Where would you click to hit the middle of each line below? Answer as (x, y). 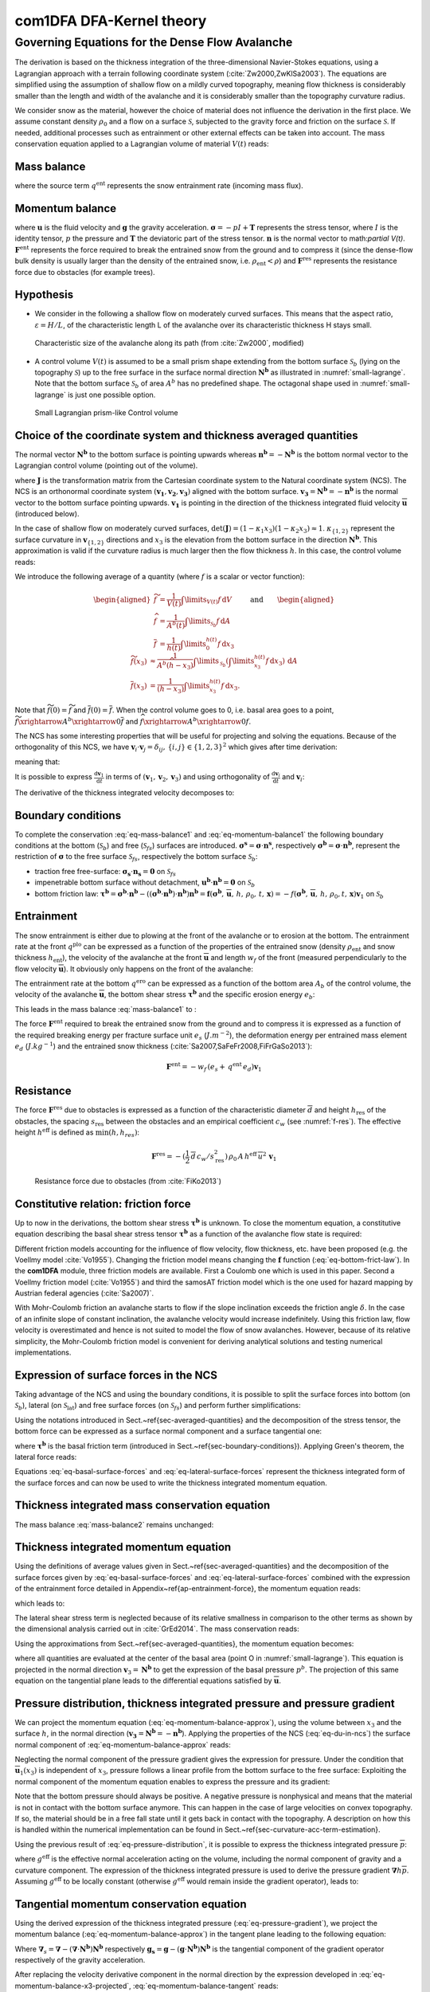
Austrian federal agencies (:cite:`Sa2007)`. (84, 1293)
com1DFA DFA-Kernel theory (111, 21)
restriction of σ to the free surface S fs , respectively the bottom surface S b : (136, 858)
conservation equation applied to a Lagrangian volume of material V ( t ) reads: (142, 144)
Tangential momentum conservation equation (131, 1904)
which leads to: (40, 1603)
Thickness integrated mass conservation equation (143, 1506)
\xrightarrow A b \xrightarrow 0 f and (78, 721)
